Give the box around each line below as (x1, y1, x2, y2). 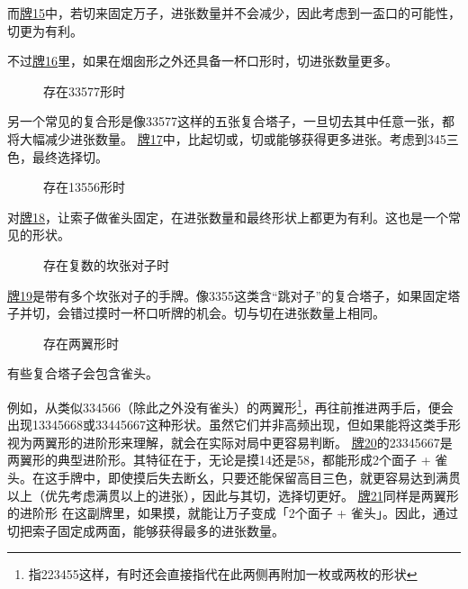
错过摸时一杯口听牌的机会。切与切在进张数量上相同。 (69, 304, 385, 322)
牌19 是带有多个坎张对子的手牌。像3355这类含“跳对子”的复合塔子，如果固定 (7, 285, 448, 304)
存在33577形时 (43, 81, 125, 100)
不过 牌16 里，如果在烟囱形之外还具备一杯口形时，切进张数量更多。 (7, 51, 398, 70)
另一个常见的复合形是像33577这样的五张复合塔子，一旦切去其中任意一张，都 (7, 112, 454, 131)
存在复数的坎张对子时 (43, 255, 169, 274)
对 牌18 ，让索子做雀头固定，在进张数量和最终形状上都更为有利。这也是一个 (7, 207, 448, 226)
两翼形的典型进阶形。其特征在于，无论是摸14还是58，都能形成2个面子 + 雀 (7, 450, 448, 469)
